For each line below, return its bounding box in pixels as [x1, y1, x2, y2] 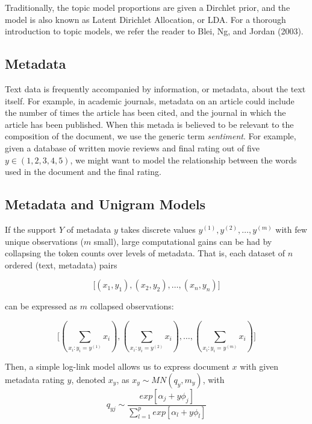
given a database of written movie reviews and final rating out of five [5, 141, 260, 154]
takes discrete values [120, 223, 196, 235]
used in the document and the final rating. [5, 165, 161, 178]
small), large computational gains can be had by [93, 235, 272, 247]
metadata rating [5, 373, 64, 385]
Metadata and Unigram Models [5, 195, 206, 214]
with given [240, 360, 279, 373]
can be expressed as [5, 300, 78, 312]
